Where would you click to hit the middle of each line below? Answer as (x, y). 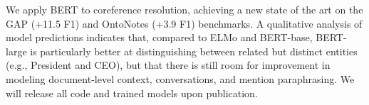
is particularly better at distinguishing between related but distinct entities (194, 51)
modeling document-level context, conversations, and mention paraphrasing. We (180, 78)
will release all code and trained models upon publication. (132, 93)
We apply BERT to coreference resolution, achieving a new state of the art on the (184, 9)
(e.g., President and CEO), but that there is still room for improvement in (168, 65)
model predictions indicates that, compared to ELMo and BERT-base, (159, 37)
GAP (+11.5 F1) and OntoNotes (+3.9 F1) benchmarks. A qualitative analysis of (184, 23)
